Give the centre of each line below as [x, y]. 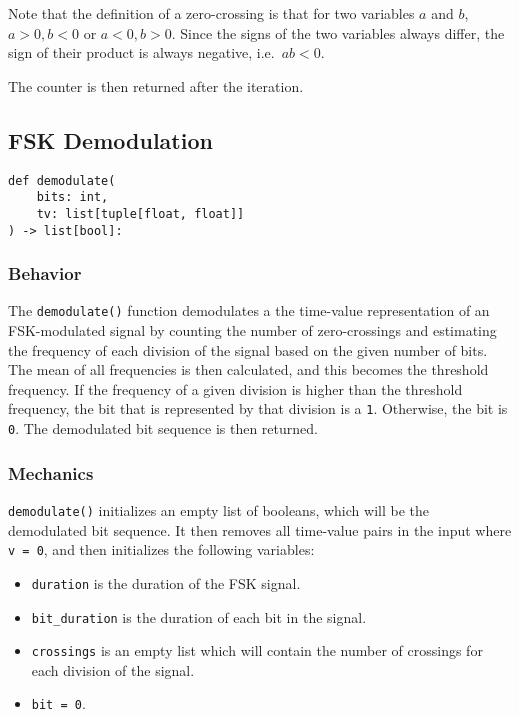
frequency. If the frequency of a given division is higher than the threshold [235, 388]
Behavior [45, 273]
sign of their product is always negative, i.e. [141, 52]
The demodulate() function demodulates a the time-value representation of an [249, 310]
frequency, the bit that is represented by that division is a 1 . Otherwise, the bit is [258, 408]
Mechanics [51, 472]
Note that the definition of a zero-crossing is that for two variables [211, 13]
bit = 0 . [58, 703]
